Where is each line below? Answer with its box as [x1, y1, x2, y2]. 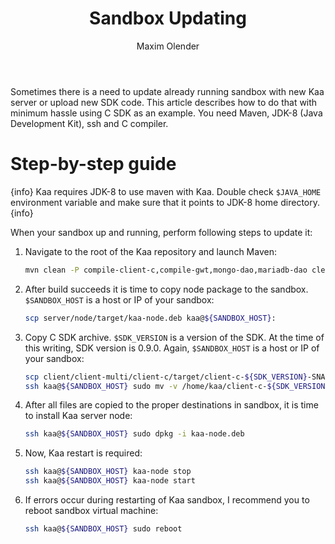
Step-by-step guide [10, 153, 177, 176]
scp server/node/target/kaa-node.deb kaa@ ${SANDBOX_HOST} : [24, 313, 277, 323]
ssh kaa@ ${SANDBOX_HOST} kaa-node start [24, 476, 196, 486]
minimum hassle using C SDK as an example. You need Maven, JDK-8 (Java [10, 107, 323, 119]
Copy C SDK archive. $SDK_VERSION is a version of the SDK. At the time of [24, 331, 325, 343]
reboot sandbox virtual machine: [24, 505, 159, 516]
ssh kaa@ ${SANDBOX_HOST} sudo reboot [24, 524, 183, 534]
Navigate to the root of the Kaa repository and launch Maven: [24, 245, 277, 257]
